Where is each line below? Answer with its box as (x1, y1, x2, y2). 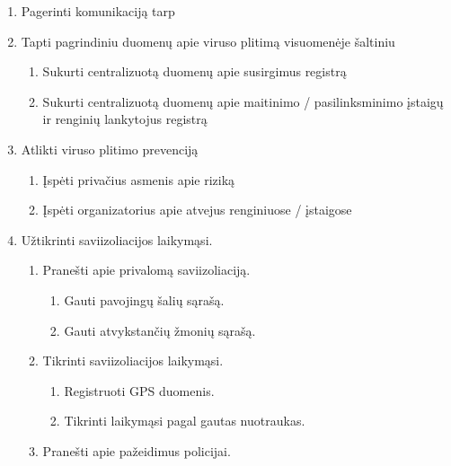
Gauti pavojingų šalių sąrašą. (64, 290, 225, 309)
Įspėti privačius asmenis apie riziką (42, 170, 235, 189)
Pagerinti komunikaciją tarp (21, 2, 175, 20)
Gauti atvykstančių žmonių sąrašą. (64, 321, 256, 339)
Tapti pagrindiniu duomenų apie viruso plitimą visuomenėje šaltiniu (21, 31, 395, 50)
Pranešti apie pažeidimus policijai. (42, 441, 231, 460)
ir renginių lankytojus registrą (42, 110, 208, 128)
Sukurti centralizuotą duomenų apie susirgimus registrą (42, 62, 347, 81)
